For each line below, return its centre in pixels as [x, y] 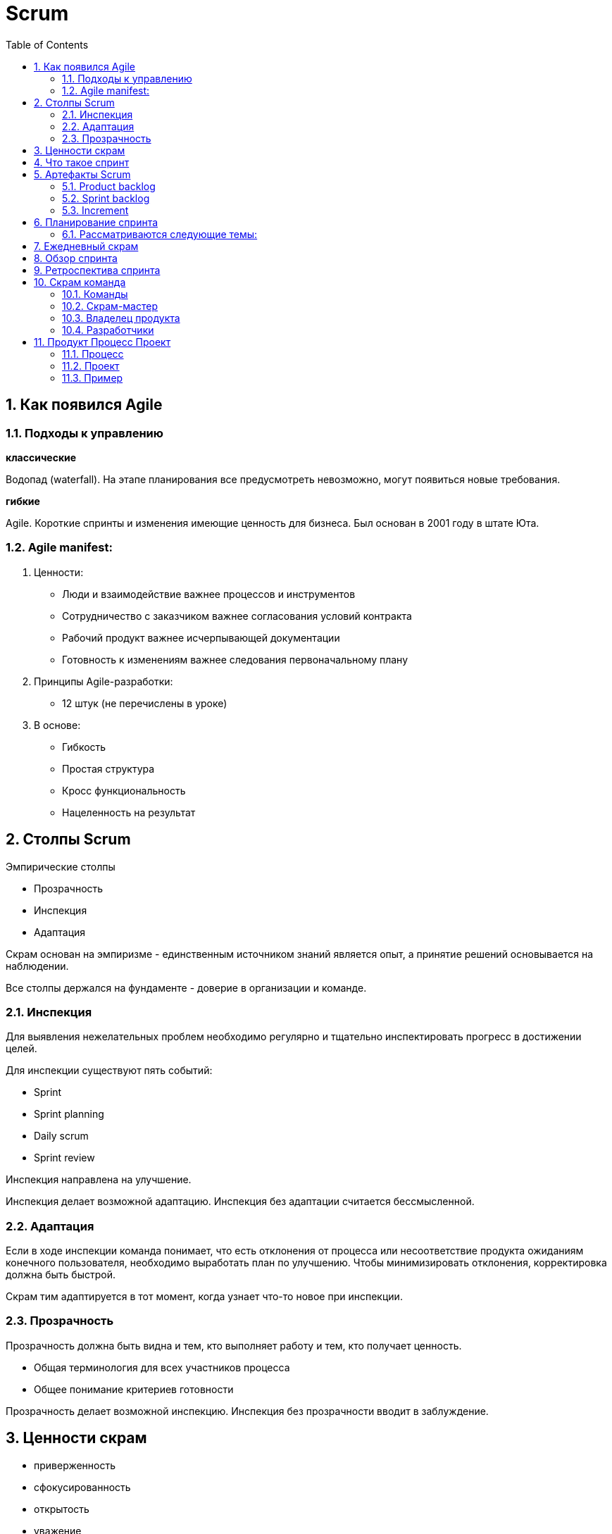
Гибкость [84, 747]
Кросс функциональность [124, 790]
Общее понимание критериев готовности [134, 1389]
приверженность [75, 1465]
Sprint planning [69, 1114]
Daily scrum [61, 1136]
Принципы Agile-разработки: [104, 681]
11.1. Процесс [93, 354]
